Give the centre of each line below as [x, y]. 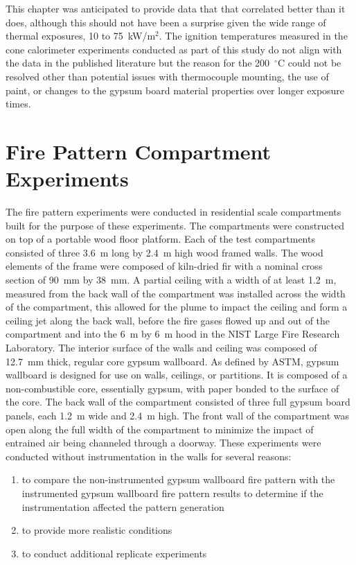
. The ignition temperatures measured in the [253, 36]
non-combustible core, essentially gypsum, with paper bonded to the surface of [172, 388]
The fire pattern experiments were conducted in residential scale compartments [173, 212]
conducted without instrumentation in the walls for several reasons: [149, 456]
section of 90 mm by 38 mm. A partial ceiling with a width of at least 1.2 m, [171, 280]
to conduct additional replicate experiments [114, 553]
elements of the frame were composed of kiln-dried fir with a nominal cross [164, 266]
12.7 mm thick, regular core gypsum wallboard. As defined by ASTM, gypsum [172, 361]
